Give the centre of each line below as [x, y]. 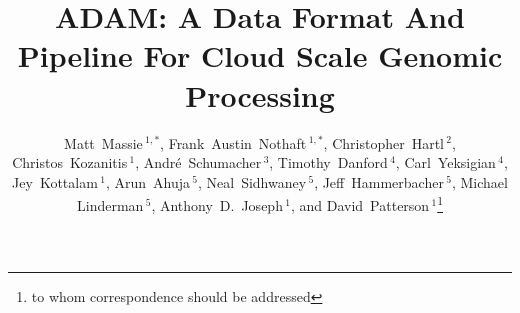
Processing [260, 94]
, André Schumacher [198, 162]
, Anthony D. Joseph [217, 204]
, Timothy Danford [328, 162]
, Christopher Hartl [383, 142]
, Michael [479, 181]
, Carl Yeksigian [445, 162]
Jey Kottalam [55, 181]
